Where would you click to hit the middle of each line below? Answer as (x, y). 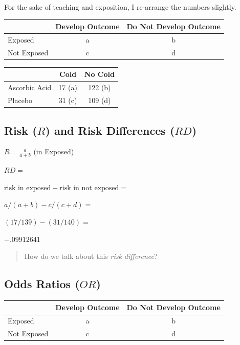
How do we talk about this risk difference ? (91, 256)
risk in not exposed (89, 188)
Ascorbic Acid (30, 87)
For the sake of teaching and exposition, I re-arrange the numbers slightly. (120, 7)
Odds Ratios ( (42, 284)
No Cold (99, 74)
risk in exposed (28, 188)
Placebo (20, 100)
